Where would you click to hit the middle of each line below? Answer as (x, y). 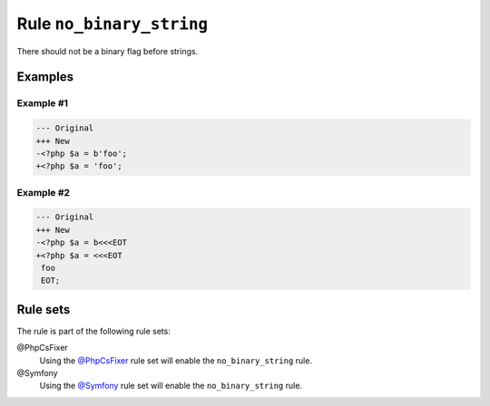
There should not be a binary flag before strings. (108, 51)
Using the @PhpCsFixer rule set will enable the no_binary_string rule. (176, 360)
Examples (45, 77)
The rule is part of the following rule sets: (94, 331)
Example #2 (44, 192)
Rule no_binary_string (113, 24)
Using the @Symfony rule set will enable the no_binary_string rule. (171, 386)
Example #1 (42, 103)
